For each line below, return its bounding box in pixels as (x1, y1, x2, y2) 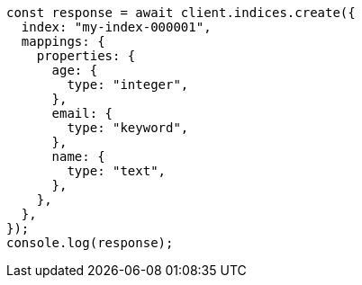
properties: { (36, 49, 136, 63)
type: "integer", (67, 77, 189, 92)
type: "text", (67, 164, 167, 178)
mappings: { (21, 34, 105, 49)
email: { (51, 106, 113, 120)
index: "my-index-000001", (21, 20, 212, 34)
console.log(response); (6, 236, 174, 250)
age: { (51, 63, 98, 77)
